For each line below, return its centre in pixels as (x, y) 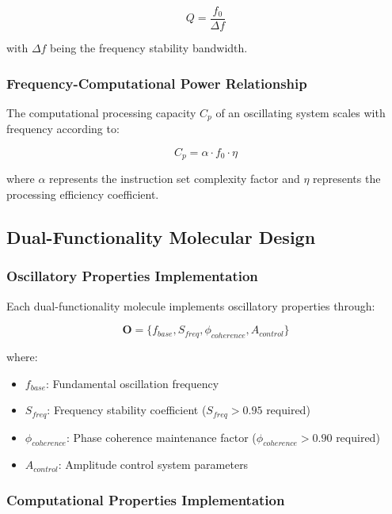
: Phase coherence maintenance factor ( (161, 437)
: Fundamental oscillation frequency (133, 383)
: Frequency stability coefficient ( (127, 410)
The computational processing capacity (101, 112)
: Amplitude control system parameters (153, 465)
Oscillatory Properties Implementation (132, 276)
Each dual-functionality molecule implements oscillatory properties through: (191, 305)
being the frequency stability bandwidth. (149, 48)
